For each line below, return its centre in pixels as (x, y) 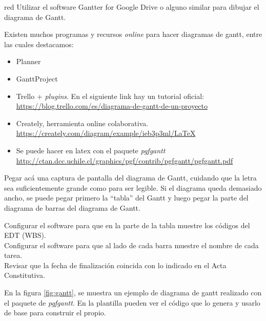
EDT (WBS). (25, 235)
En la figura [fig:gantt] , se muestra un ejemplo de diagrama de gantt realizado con (133, 293)
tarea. (13, 255)
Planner (28, 61)
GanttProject (37, 78)
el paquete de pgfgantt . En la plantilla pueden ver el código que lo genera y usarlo (132, 302)
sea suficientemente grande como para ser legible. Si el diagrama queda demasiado (133, 187)
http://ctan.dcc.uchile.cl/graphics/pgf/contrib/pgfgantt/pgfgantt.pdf (125, 160)
